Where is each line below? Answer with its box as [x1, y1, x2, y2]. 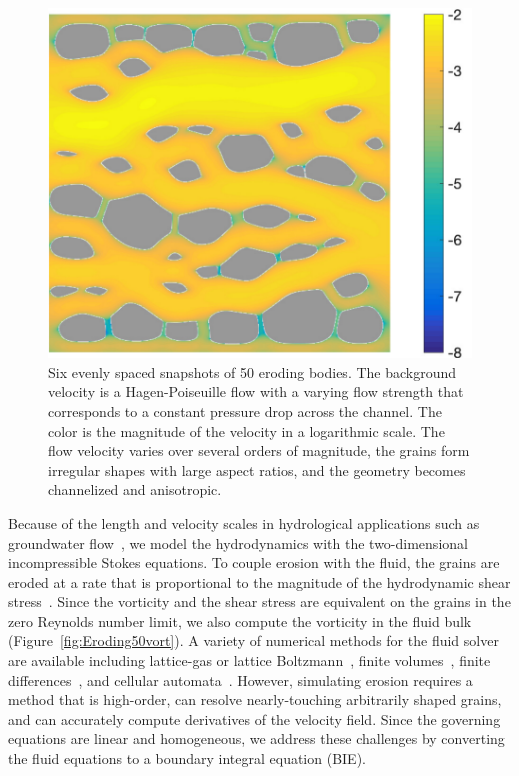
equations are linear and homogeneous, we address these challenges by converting [8, 728, 505, 749]
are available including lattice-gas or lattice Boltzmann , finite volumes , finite [8, 650, 491, 671]
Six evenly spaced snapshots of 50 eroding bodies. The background [48, 361, 457, 382]
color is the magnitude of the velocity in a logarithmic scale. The [48, 420, 445, 441]
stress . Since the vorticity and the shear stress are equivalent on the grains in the [8, 591, 511, 612]
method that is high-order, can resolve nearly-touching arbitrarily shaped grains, [8, 689, 502, 710]
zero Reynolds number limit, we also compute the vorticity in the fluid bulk [8, 610, 472, 631]
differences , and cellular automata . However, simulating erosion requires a [8, 669, 473, 690]
